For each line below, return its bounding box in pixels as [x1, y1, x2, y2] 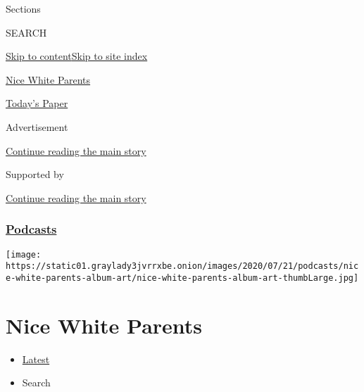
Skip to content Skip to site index [6, 49, 148, 63]
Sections [6, 1, 41, 15]
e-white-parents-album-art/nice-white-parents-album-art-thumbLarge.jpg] [6, 272, 359, 283]
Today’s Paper [6, 96, 68, 110]
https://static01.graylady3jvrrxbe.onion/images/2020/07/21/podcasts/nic [6, 261, 359, 272]
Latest [22, 351, 50, 366]
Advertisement [6, 119, 68, 134]
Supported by [6, 167, 64, 182]
